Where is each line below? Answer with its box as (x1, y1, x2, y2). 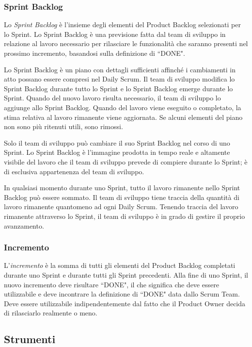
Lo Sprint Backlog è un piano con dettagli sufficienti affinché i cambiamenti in (4, 64, 236, 74)
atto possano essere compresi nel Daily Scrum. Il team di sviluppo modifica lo (4, 74, 235, 84)
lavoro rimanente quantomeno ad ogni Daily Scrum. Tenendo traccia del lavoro (4, 201, 238, 212)
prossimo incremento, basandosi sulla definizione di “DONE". (4, 48, 185, 58)
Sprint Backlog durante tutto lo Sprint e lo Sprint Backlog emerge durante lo (4, 83, 233, 93)
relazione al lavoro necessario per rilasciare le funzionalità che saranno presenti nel (4, 38, 248, 49)
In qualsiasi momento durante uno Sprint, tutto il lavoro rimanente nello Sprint (4, 182, 240, 193)
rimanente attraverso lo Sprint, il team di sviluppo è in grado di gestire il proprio (4, 211, 245, 221)
